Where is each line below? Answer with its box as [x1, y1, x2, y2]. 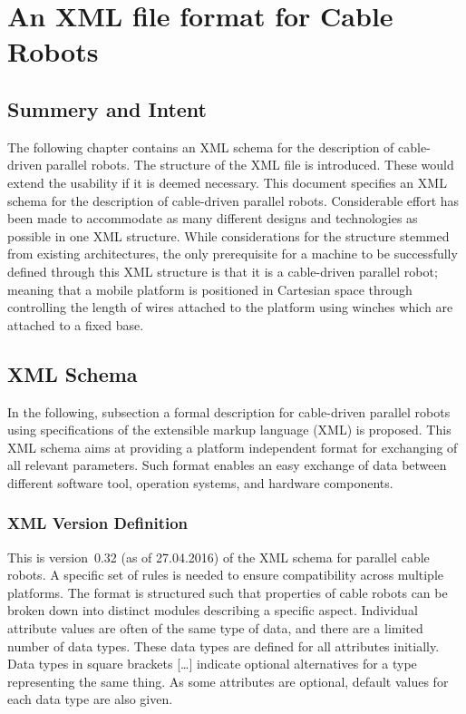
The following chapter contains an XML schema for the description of [7, 137, 394, 156]
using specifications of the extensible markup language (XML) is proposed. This [7, 420, 451, 439]
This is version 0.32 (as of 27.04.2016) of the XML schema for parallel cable [7, 547, 430, 566]
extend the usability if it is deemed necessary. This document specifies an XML [7, 172, 447, 191]
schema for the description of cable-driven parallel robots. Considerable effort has [7, 191, 460, 210]
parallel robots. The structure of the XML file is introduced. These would [45, 155, 454, 174]
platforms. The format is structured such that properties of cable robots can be [7, 582, 448, 602]
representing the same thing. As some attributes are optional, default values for [7, 671, 449, 690]
